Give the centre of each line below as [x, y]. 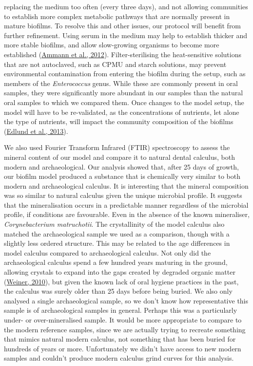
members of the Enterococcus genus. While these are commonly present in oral [121, 83]
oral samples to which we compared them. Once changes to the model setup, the [124, 102]
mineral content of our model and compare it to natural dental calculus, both [119, 157]
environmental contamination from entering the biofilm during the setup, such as [125, 74]
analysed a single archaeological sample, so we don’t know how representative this [126, 300]
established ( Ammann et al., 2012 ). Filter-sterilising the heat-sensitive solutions [123, 54]
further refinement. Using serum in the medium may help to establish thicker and [126, 35]
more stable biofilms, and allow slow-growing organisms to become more [112, 45]
